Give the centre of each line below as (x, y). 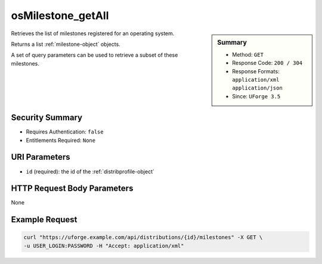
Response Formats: (256, 71)
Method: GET (248, 54)
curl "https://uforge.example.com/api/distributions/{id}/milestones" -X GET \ (143, 237)
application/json (257, 88)
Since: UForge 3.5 (256, 96)
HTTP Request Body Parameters (72, 189)
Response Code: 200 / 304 (267, 63)
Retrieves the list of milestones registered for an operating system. (93, 33)
